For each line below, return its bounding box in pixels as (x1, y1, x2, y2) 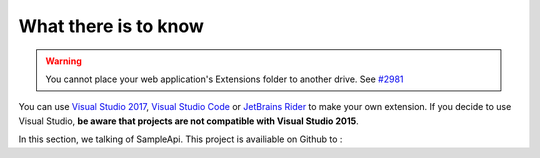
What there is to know (18, 15, 205, 37)
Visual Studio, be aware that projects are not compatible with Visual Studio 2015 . (18, 115, 359, 127)
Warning (45, 55, 82, 67)
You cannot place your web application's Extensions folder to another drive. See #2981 (45, 73, 404, 85)
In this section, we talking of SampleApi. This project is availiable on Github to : (18, 133, 343, 145)
